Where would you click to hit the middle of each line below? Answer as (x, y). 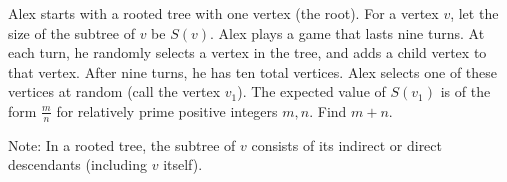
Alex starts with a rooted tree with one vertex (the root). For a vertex (223, 13)
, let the (474, 13)
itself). (183, 164)
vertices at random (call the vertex (114, 91)
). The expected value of (311, 91)
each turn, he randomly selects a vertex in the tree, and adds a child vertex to (247, 52)
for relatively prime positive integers (167, 110)
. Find (328, 110)
